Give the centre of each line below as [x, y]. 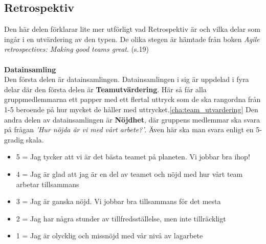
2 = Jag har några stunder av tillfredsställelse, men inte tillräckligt [121, 218]
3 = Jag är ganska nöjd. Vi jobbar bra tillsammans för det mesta [118, 201]
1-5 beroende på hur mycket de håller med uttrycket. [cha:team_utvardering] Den [131, 109]
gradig [14, 139]
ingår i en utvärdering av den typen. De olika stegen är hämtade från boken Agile [132, 39]
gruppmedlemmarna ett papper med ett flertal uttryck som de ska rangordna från [132, 99]
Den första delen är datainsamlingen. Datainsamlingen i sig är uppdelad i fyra [127, 79]
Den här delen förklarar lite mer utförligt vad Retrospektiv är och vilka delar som [132, 29]
